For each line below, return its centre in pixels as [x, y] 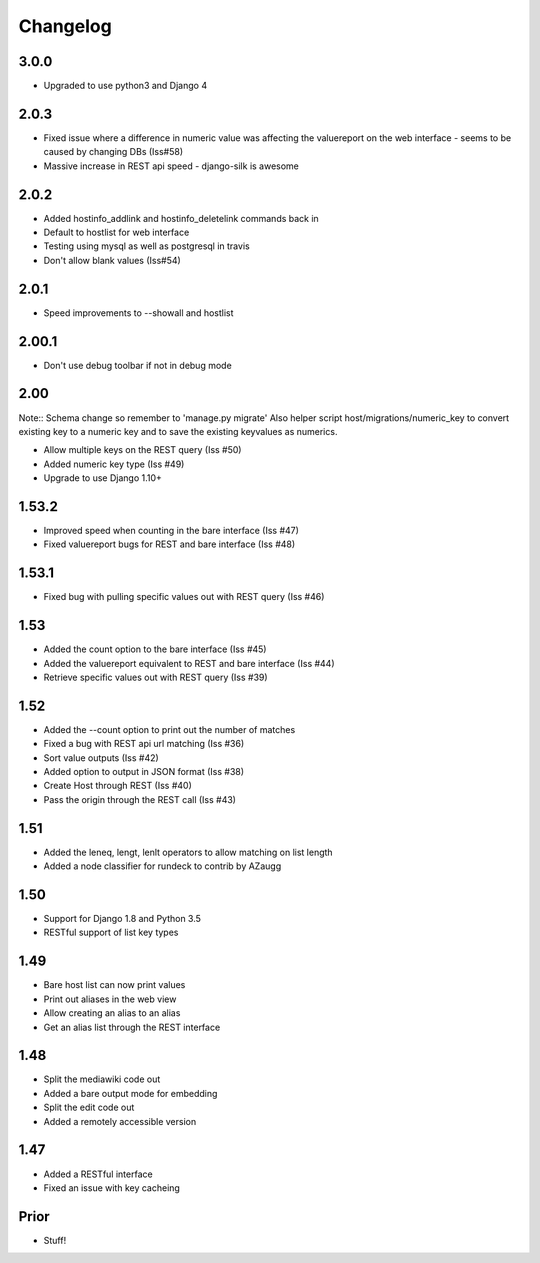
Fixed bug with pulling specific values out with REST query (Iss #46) [184, 597]
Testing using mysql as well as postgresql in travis [146, 246]
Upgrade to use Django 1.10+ [102, 478]
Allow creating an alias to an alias [112, 1013]
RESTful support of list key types [111, 932]
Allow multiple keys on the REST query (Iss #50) [142, 450]
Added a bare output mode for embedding [130, 1093]
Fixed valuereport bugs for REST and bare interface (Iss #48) [169, 544]
